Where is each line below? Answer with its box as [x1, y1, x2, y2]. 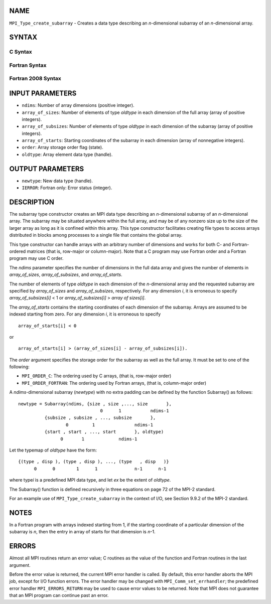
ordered [9, 248, 26, 254]
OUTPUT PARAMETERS [9, 165, 84, 173]
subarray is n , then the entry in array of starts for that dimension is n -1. [9, 529, 156, 535]
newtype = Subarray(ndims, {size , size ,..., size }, [18, 401, 172, 406]
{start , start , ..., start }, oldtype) [44, 429, 164, 435]
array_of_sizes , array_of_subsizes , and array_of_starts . [9, 271, 122, 278]
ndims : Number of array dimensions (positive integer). [22, 102, 135, 108]
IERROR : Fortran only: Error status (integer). [22, 185, 112, 191]
